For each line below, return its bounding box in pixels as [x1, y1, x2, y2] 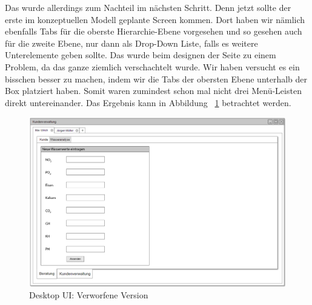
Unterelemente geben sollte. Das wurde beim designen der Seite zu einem [5, 49, 276, 61]
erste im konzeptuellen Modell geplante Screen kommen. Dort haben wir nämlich [5, 13, 305, 25]
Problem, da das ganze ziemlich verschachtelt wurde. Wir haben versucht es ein [5, 60, 300, 73]
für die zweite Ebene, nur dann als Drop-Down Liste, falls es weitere [5, 36, 258, 49]
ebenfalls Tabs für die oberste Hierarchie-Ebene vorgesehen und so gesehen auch [5, 25, 302, 38]
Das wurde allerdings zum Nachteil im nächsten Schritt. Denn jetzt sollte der [5, 1, 291, 13]
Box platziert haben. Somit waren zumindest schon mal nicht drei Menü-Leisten [5, 84, 302, 97]
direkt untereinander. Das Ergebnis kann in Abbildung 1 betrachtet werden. [5, 96, 291, 109]
